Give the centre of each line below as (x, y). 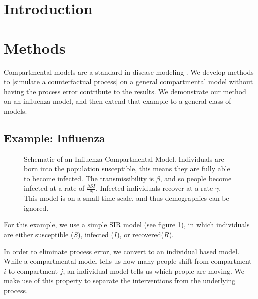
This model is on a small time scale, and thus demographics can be (127, 198)
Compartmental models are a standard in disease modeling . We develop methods (129, 71)
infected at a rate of (54, 188)
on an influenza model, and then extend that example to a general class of (118, 101)
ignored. (36, 208)
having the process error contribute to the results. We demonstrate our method (125, 91)
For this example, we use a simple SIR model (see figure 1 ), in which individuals (127, 225)
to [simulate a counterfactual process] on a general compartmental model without (129, 81)
